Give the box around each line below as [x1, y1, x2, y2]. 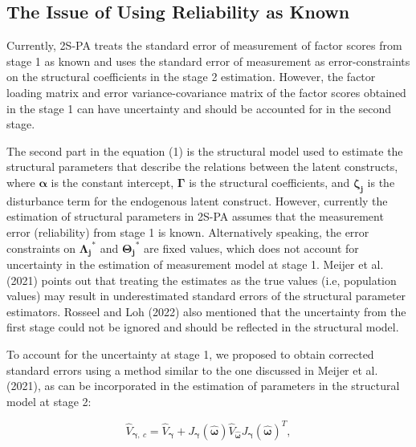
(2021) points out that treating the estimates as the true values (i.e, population [6, 271, 397, 288]
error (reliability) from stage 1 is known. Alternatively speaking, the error [6, 223, 369, 240]
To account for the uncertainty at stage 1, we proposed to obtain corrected [6, 345, 374, 362]
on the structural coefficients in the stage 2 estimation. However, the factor [6, 68, 376, 85]
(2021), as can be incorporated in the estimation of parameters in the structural [6, 377, 400, 394]
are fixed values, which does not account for [144, 239, 359, 256]
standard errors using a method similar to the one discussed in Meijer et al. [6, 361, 378, 378]
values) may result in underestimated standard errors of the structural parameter [6, 287, 406, 304]
